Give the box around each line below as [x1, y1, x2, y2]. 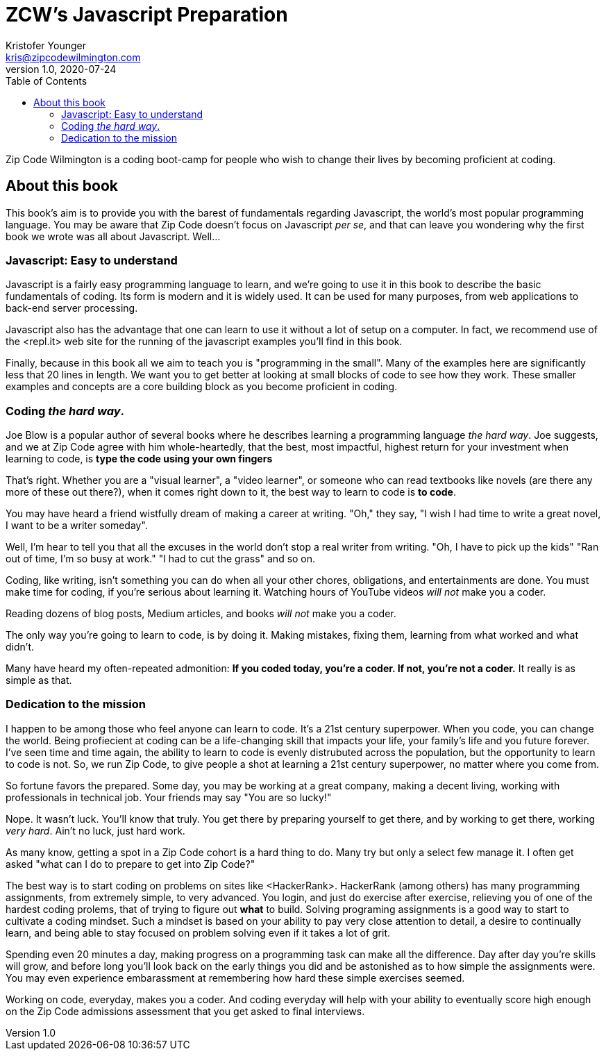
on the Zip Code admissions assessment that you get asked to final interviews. [6, 1005, 365, 1017]
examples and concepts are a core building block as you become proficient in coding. [6, 380, 398, 393]
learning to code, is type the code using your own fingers [6, 453, 273, 465]
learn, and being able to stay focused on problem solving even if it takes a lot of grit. [6, 926, 391, 939]
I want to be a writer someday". [6, 519, 148, 532]
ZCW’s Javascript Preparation [6, 3, 288, 26]
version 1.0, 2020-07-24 [6, 62, 117, 75]
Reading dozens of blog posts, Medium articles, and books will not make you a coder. [6, 607, 396, 620]
